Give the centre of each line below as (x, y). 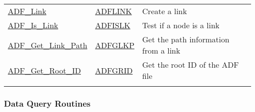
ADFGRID (114, 70)
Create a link (165, 11)
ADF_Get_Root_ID (45, 70)
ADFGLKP (115, 45)
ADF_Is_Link (33, 25)
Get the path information (186, 39)
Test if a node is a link (181, 25)
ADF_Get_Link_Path (48, 45)
